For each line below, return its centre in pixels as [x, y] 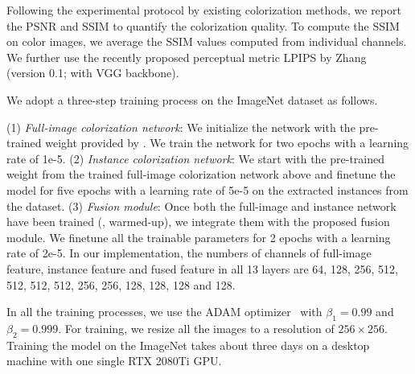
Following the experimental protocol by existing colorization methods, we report [204, 10]
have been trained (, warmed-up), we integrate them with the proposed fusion [198, 222]
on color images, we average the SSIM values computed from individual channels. [207, 41]
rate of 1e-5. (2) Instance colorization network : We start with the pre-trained [196, 158]
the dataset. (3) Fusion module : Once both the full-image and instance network [201, 205]
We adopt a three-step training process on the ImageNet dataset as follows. [192, 99]
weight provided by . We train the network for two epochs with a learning [227, 143]
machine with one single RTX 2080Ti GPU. [114, 361]
